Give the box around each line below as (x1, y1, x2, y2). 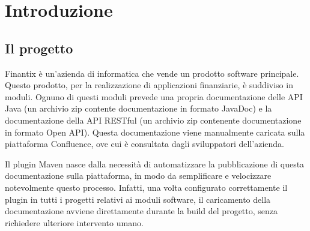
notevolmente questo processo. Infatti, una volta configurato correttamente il (5, 181, 288, 193)
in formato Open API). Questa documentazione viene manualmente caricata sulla (5, 125, 305, 138)
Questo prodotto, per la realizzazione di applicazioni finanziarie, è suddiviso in (5, 79, 293, 91)
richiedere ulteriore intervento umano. (5, 216, 144, 229)
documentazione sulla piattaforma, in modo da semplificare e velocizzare (5, 169, 272, 182)
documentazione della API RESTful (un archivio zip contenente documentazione (5, 113, 302, 126)
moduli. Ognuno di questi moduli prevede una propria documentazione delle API (5, 90, 303, 103)
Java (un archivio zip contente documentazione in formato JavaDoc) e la (5, 102, 272, 115)
